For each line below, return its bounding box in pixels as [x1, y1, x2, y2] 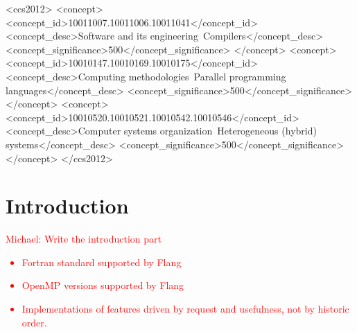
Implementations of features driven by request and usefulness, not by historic [21, 302, 349, 316]
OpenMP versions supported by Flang [21, 278, 184, 292]
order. [21, 315, 47, 329]
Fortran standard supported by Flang [21, 254, 182, 269]
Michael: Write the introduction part [6, 231, 162, 246]
